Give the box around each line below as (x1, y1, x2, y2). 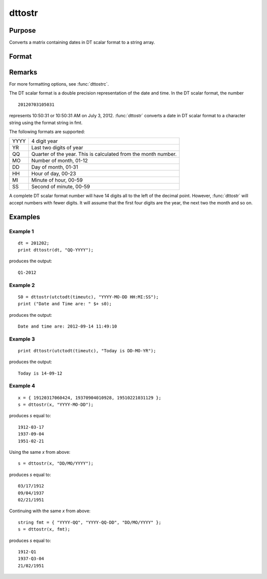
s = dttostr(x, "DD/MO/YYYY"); (18, 461, 94, 466)
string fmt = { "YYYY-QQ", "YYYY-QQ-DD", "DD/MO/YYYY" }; (18, 520, 162, 525)
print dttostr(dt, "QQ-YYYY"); (18, 247, 94, 253)
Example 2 (9, 282, 35, 289)
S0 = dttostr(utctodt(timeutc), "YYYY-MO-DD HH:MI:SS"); (18, 294, 159, 299)
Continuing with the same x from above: (9, 508, 91, 514)
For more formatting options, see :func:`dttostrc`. (9, 81, 109, 87)
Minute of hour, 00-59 (31, 177, 83, 184)
